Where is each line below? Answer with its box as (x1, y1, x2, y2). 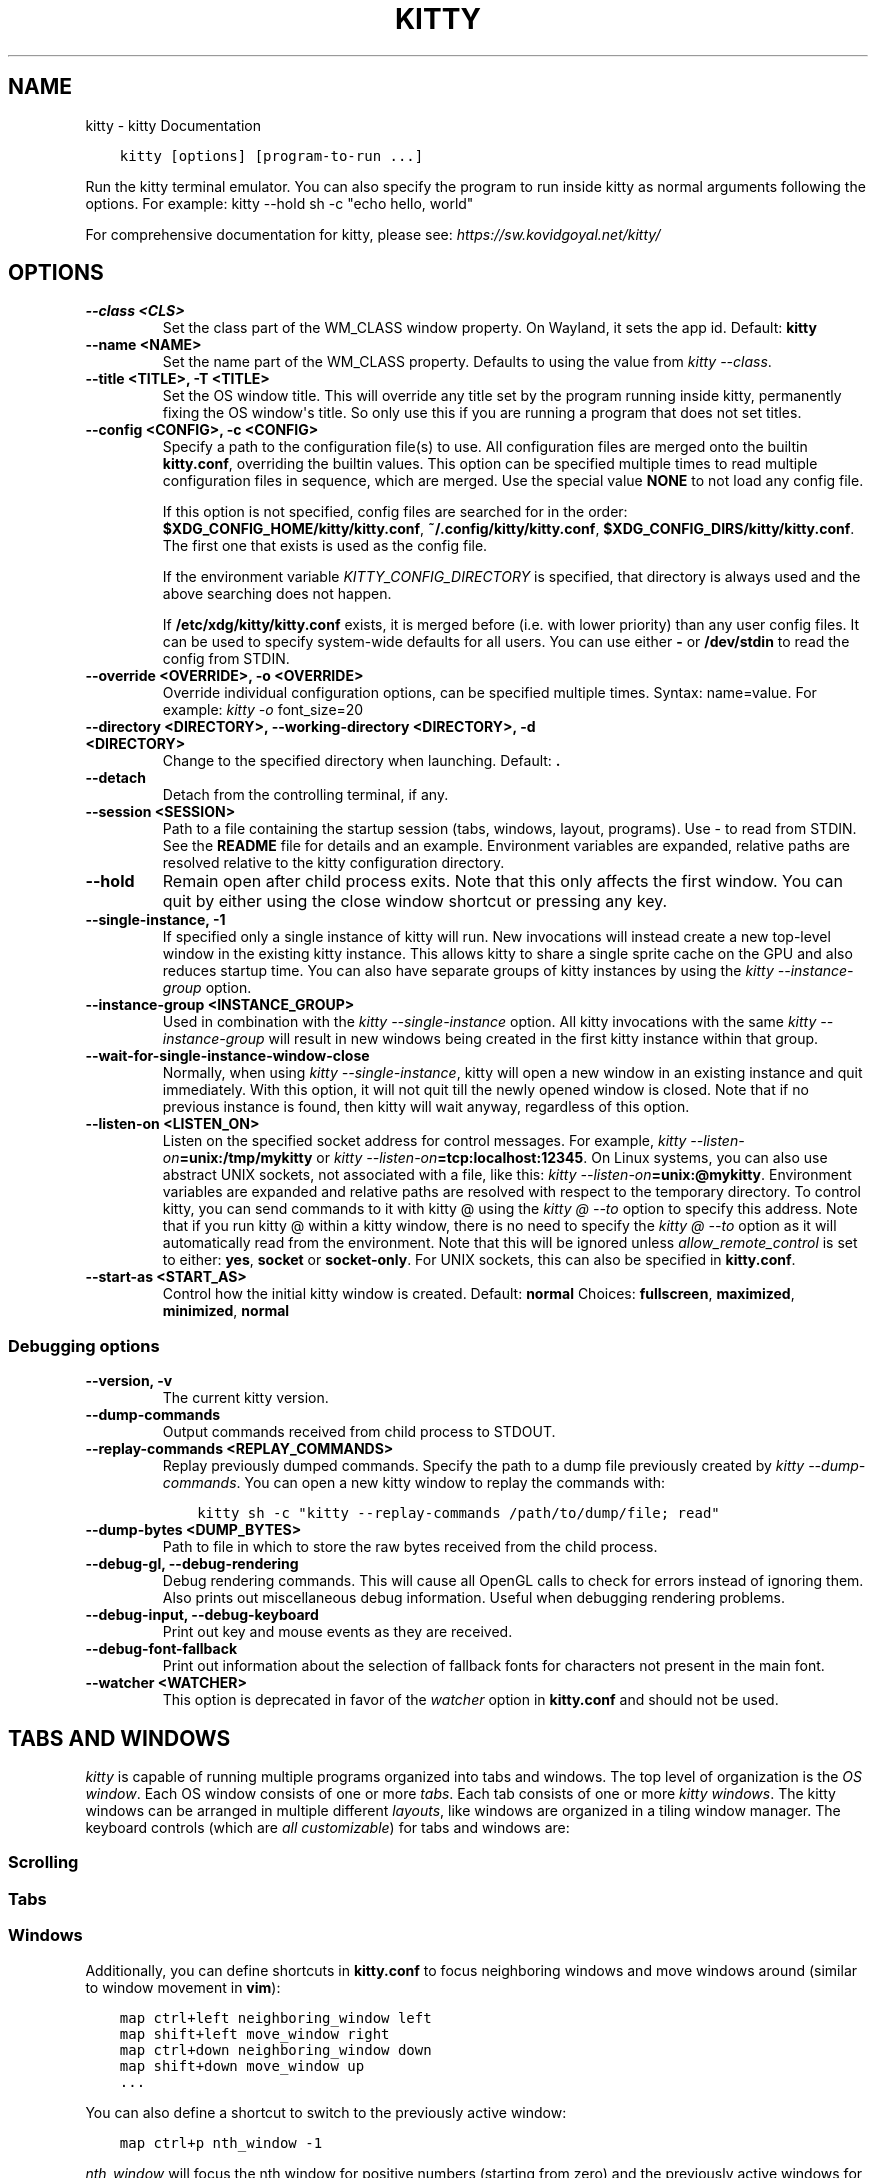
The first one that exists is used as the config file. (162, 537, 488, 555)
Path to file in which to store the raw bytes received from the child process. (162, 1538, 658, 1556)
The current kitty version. (162, 1389, 329, 1407)
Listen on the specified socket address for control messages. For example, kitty (162, 1132, 687, 1150)
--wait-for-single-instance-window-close (85, 1047, 370, 1065)
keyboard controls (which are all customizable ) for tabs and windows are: (85, 1819, 570, 1837)
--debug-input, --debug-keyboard (85, 1606, 319, 1624)
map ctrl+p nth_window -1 (119, 2134, 323, 2151)
